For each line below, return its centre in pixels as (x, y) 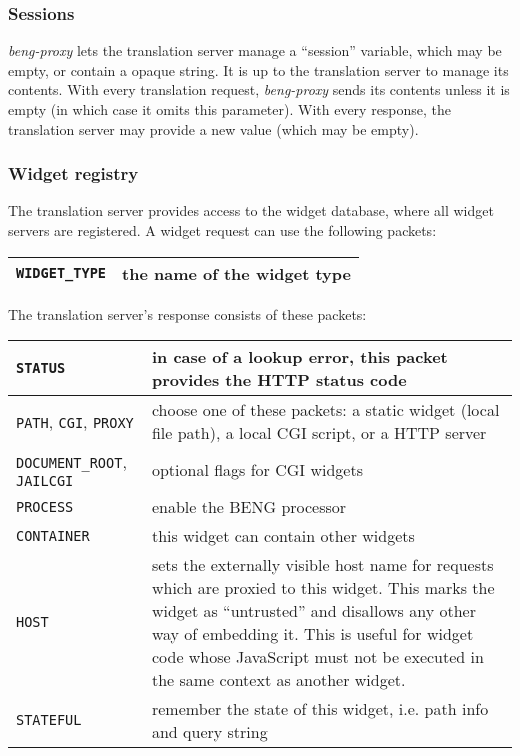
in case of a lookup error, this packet (299, 357)
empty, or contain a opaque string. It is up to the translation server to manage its (258, 69)
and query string (209, 732)
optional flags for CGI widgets (257, 470)
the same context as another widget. (278, 680)
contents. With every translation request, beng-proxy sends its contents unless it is (259, 89)
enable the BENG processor (249, 507)
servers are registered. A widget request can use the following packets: (222, 230)
